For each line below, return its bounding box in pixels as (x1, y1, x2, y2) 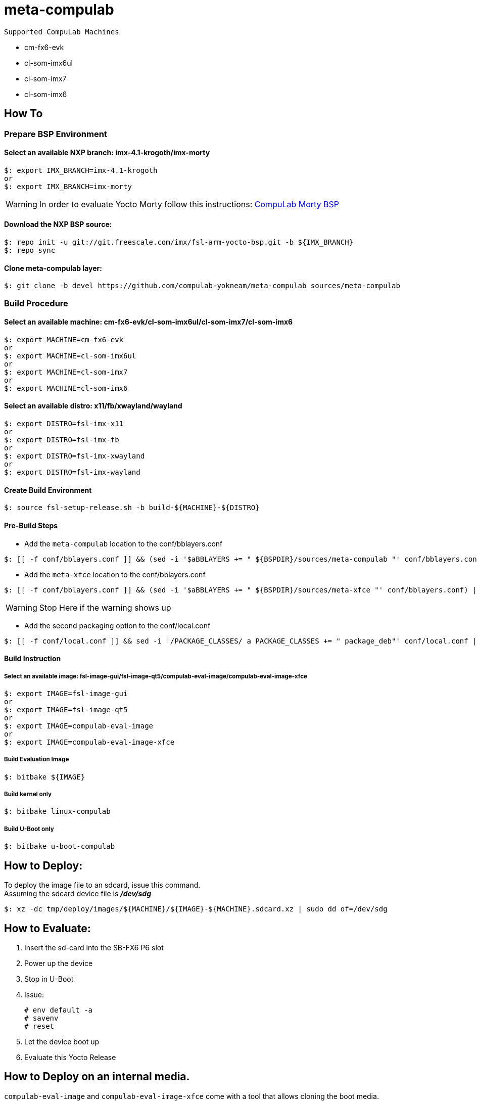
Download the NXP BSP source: (4, 220, 112, 229)
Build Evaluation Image (4, 756, 69, 763)
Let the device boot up (24, 1037, 100, 1046)
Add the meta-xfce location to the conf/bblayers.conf (24, 570, 206, 579)
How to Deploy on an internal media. (4, 1070, 190, 1083)
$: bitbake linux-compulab (4, 807, 111, 816)
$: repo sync (4, 246, 56, 255)
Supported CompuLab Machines (4, 27, 119, 36)
